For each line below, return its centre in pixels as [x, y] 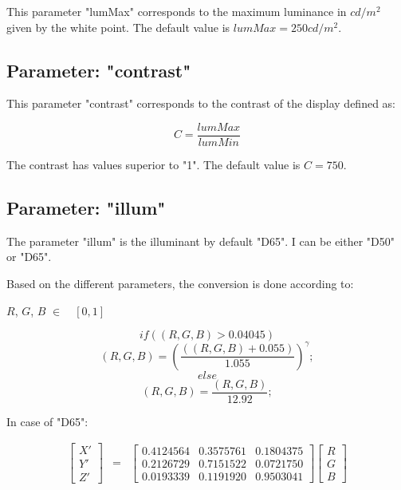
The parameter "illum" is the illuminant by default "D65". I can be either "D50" [201, 241]
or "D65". [29, 257]
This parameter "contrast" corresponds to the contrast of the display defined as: [201, 103]
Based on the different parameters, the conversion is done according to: [180, 284]
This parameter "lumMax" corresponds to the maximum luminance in [177, 11]
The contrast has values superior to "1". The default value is [153, 165]
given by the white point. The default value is [118, 27]
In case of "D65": [47, 421]
